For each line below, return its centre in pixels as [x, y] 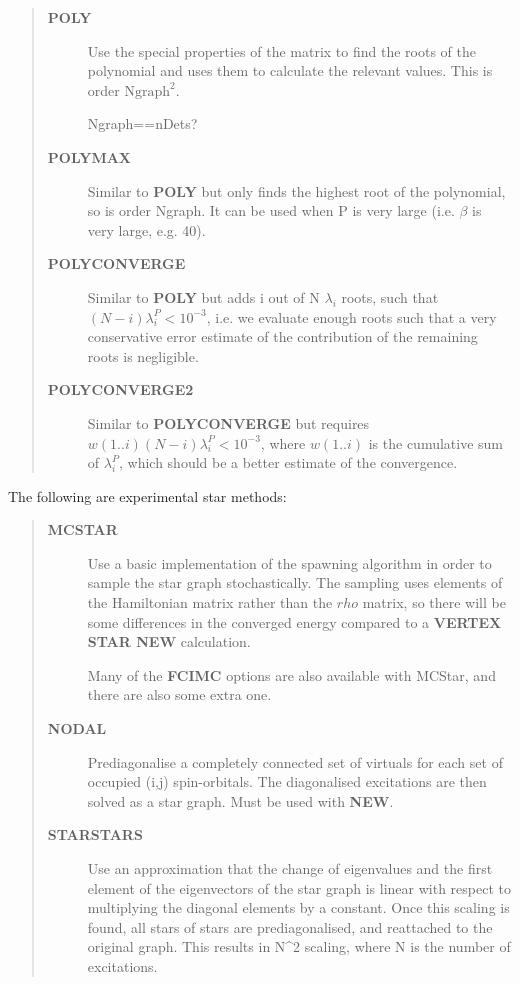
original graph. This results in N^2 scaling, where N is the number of [299, 946]
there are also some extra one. [179, 694]
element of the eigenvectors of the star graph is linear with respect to [299, 887]
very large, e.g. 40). [146, 229]
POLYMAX [89, 156]
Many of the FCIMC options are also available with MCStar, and [291, 674]
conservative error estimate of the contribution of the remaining [282, 336]
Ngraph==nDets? [142, 123]
